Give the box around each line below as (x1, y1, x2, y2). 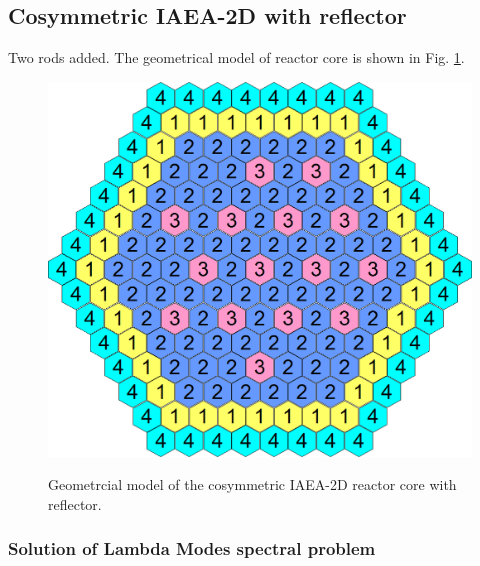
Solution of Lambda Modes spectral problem (8, 536, 376, 561)
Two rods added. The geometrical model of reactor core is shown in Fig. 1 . (8, 47, 465, 68)
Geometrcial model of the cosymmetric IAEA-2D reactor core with (48, 474, 457, 495)
